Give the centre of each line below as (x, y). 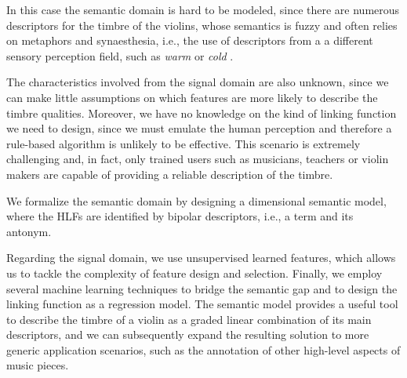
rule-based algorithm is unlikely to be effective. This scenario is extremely (184, 143)
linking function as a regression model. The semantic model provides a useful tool (202, 304)
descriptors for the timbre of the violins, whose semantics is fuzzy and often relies (202, 25)
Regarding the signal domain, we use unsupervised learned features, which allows (201, 258)
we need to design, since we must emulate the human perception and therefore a (199, 128)
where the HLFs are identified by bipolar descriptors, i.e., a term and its (180, 216)
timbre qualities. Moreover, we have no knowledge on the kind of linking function (202, 113)
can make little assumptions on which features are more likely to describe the (192, 97)
